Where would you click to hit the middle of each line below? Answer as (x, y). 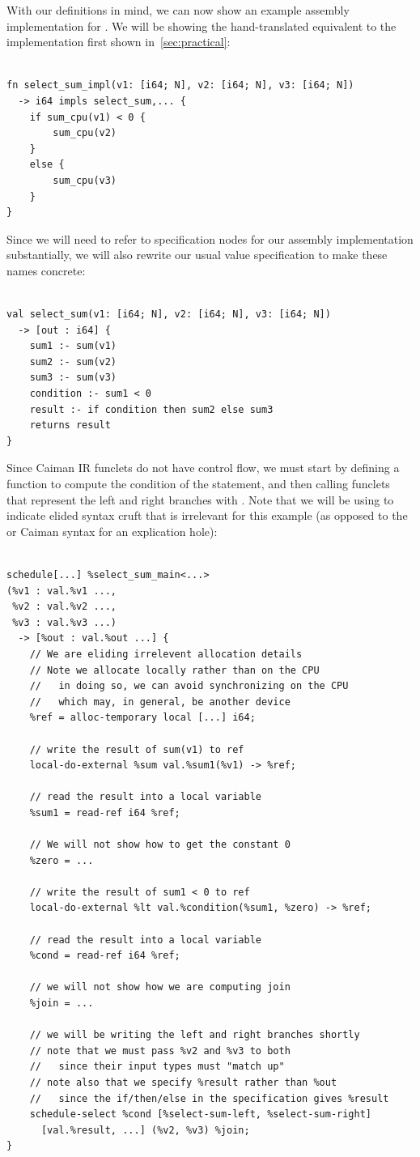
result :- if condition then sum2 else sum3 (151, 409)
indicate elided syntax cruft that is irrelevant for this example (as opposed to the (207, 515)
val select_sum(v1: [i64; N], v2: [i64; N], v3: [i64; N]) (169, 315)
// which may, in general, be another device (160, 702)
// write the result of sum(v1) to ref (137, 749)
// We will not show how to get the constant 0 (160, 845)
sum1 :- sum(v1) (73, 346)
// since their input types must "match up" (157, 1067)
